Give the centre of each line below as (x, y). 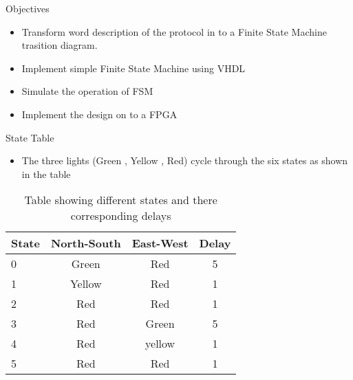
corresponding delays (121, 216)
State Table (30, 137)
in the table (46, 174)
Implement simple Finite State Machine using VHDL (133, 68)
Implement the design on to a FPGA (99, 114)
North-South (86, 243)
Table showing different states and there (121, 200)
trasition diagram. (60, 45)
